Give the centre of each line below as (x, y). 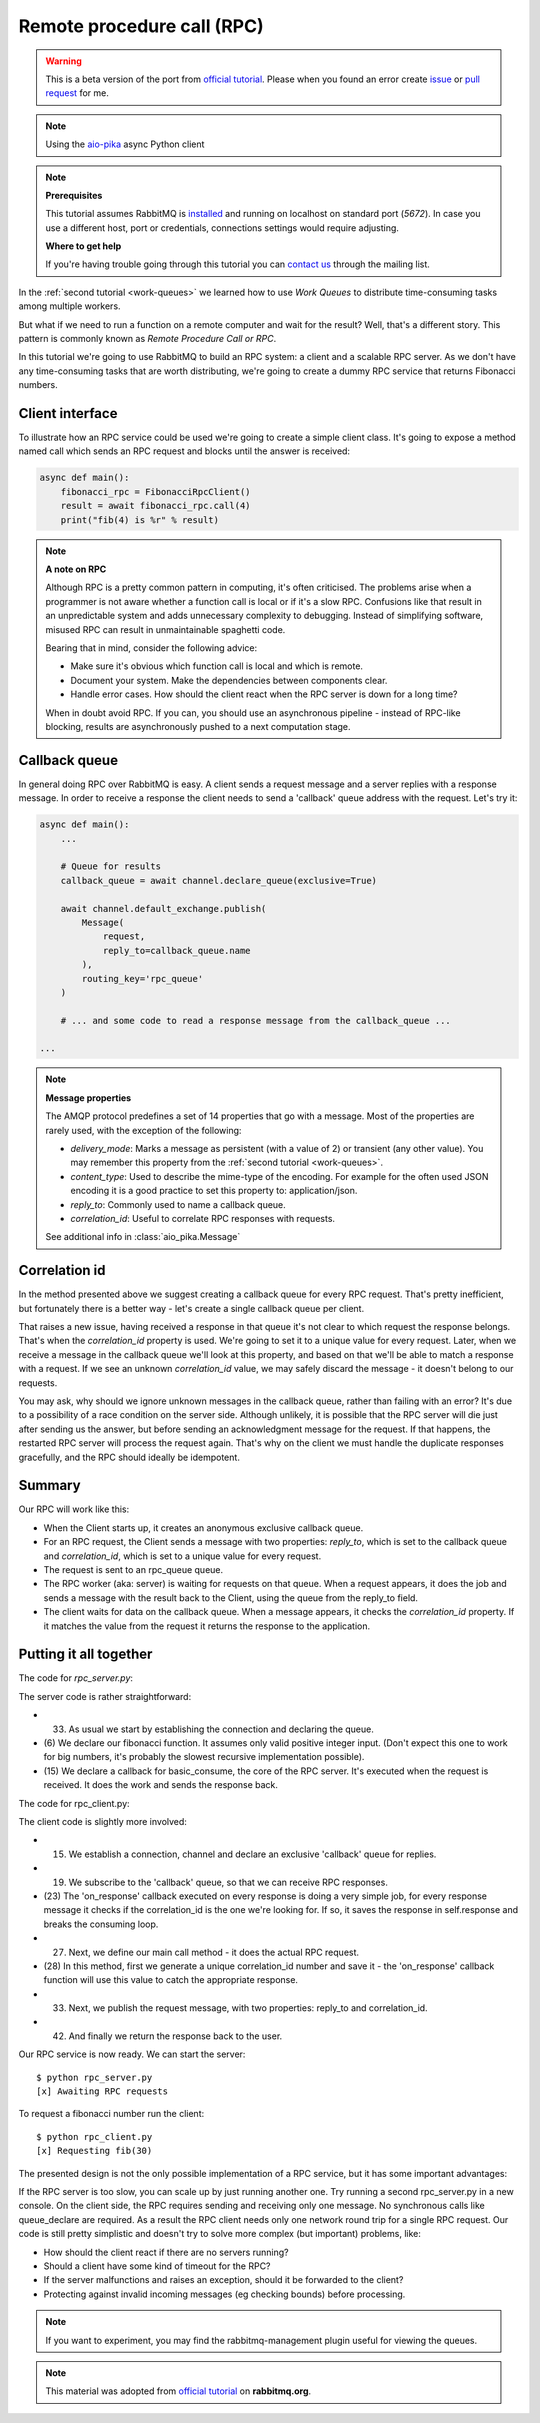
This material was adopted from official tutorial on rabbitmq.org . (178, 2391)
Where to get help (83, 246)
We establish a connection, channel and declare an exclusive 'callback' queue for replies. (252, 1854)
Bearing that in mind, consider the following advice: (151, 647)
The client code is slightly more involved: (102, 1821)
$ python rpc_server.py (94, 2077)
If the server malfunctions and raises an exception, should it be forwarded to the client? (223, 2280)
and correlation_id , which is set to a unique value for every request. (182, 1556)
